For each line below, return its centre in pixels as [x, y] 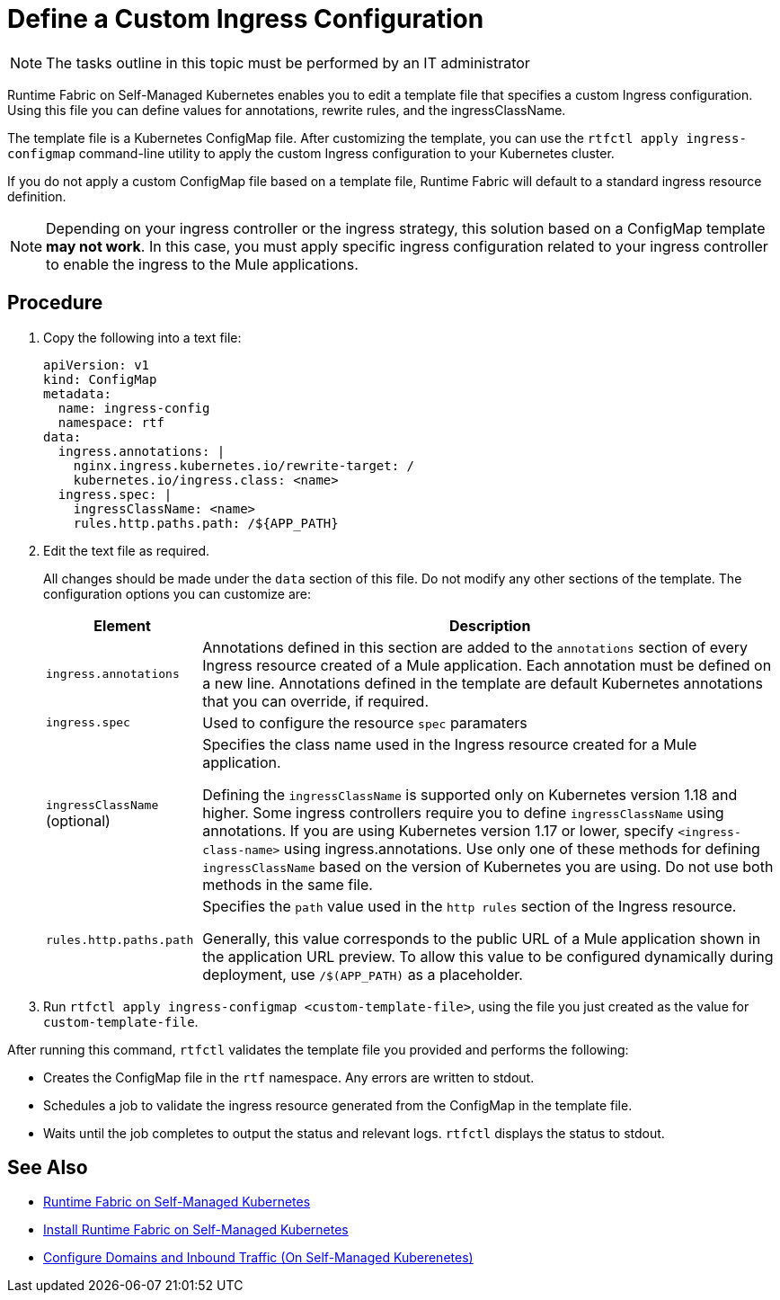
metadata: [77, 393]
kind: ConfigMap [100, 379]
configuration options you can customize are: [177, 593]
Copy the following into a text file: [142, 337]
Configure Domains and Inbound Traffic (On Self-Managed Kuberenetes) [258, 1258]
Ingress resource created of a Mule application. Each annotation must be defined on [487, 665]
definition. [37, 196]
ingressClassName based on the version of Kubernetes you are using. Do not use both [488, 866]
